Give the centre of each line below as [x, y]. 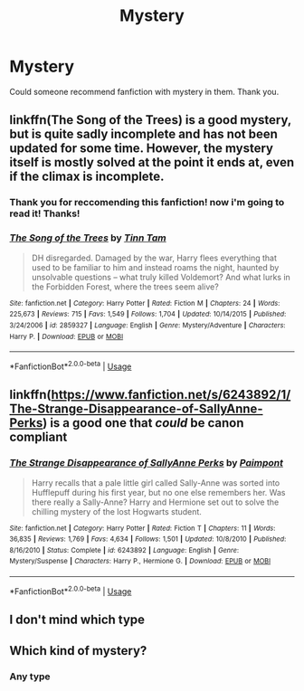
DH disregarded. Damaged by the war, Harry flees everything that [154, 258]
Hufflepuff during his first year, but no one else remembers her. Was [158, 492]
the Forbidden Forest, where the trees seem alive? [125, 287]
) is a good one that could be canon [143, 423]
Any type [30, 677]
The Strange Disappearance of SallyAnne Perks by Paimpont [146, 463]
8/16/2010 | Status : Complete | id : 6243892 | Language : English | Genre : [124, 550]
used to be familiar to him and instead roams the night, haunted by [155, 267]
